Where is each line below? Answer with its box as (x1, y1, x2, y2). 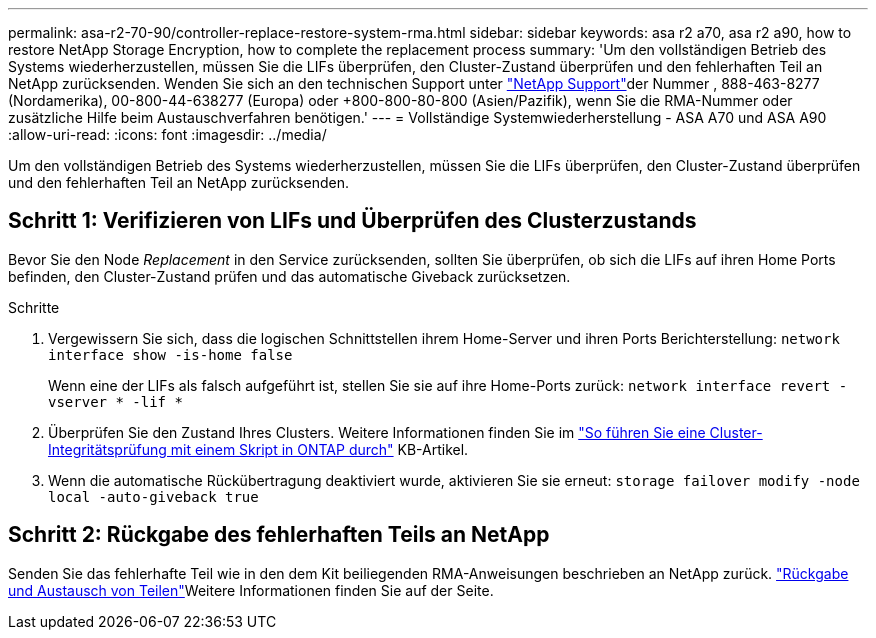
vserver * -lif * (48, 393, 183, 410)
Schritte (8, 298, 60, 316)
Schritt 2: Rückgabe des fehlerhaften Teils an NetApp (8, 522, 550, 548)
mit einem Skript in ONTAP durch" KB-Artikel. (170, 440, 469, 458)
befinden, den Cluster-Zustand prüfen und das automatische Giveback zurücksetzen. (8, 267, 571, 285)
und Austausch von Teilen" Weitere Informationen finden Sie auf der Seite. (8, 581, 494, 599)
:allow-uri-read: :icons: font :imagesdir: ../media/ (8, 126, 327, 143)
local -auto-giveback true (48, 488, 259, 505)
